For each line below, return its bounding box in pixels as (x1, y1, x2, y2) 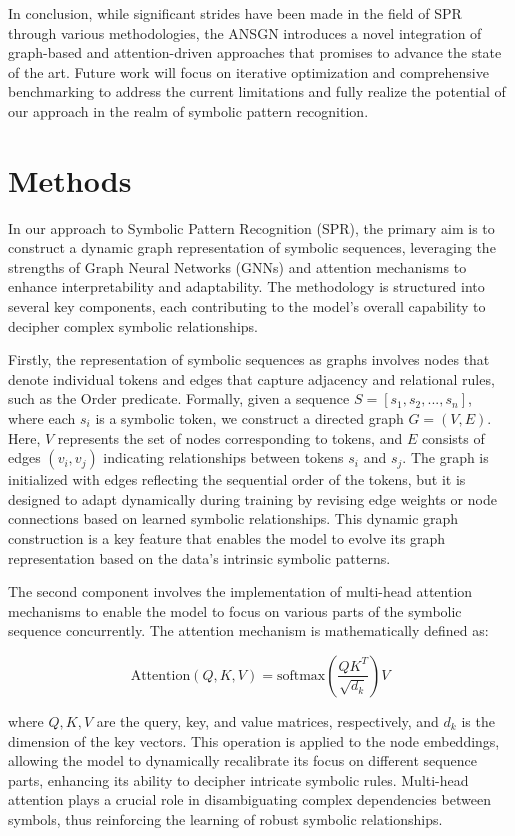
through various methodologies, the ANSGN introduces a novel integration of (8, 22, 482, 43)
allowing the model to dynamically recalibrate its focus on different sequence (8, 750, 477, 771)
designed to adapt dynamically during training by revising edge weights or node (8, 488, 497, 509)
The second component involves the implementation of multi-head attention (8, 581, 473, 602)
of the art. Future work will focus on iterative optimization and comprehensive (8, 61, 489, 82)
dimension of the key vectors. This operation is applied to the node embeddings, (8, 730, 500, 751)
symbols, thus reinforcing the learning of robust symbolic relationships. (8, 808, 443, 829)
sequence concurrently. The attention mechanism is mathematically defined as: (8, 620, 489, 641)
